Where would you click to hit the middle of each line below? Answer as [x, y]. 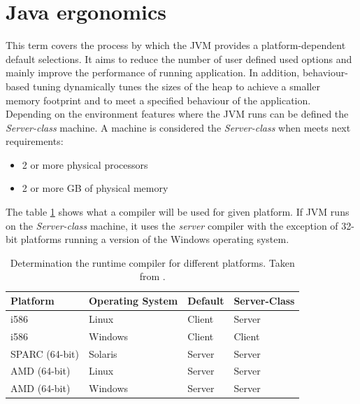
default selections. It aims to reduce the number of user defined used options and [179, 58]
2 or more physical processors [85, 164]
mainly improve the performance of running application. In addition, [153, 72]
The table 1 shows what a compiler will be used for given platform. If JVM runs [178, 212]
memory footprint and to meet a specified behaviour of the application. [158, 100]
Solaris [103, 353]
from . [152, 276]
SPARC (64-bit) [45, 353]
